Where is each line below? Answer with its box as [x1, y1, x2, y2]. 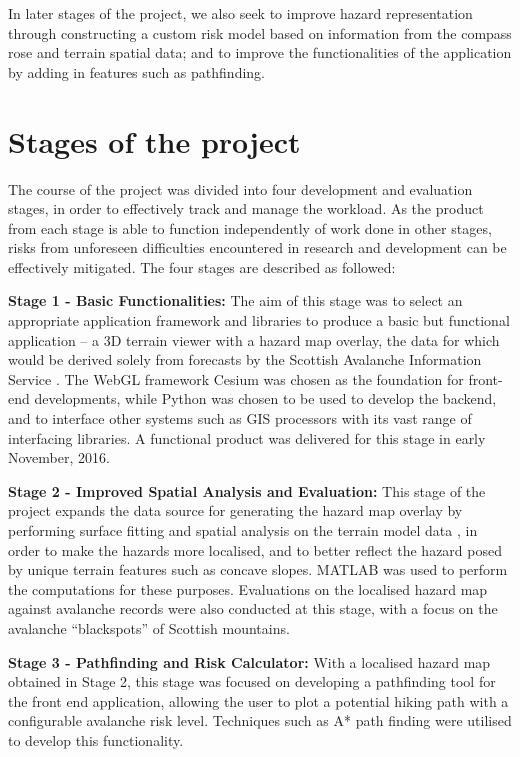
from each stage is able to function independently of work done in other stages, [8, 217, 492, 238]
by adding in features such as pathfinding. [8, 61, 265, 82]
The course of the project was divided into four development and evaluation [8, 178, 473, 199]
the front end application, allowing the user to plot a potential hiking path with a [8, 690, 509, 711]
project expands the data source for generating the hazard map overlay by [8, 500, 463, 521]
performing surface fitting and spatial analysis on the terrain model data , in [8, 520, 478, 540]
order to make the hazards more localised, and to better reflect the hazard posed [8, 539, 502, 560]
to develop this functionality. [8, 729, 184, 750]
